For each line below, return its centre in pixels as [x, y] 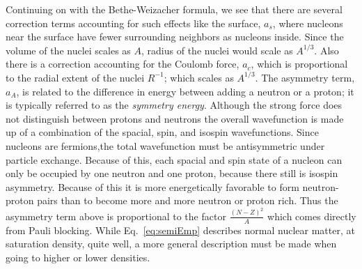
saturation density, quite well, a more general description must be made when [171, 244]
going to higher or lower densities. [78, 257]
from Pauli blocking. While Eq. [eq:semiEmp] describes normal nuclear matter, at [180, 230]
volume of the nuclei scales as [68, 50]
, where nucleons [308, 23]
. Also [326, 50]
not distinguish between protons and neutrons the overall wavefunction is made [175, 118]
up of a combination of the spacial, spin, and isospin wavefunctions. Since [162, 132]
